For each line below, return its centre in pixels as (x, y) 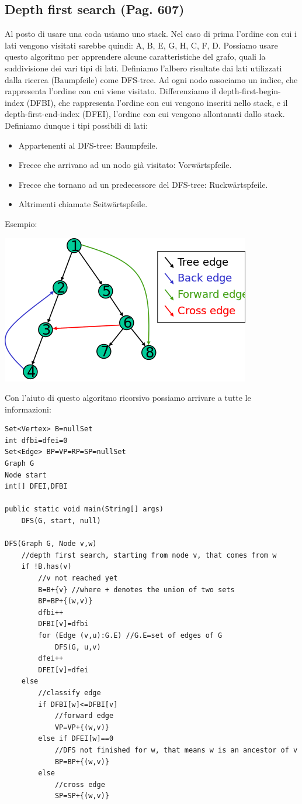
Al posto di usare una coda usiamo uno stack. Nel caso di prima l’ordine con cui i (151, 34)
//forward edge (84, 716)
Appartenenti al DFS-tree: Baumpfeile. (88, 145)
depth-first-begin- (250, 91)
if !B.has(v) (46, 567)
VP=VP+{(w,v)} (82, 727)
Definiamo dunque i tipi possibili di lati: (77, 125)
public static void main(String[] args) (84, 509)
